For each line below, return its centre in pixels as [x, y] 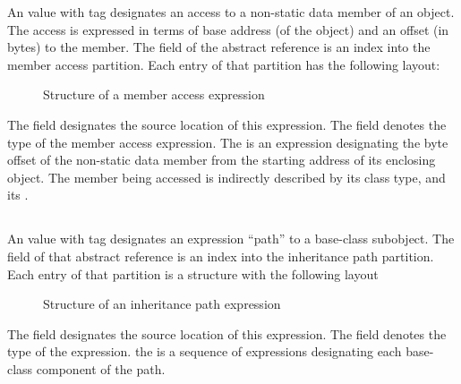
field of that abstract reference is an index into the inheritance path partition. [221, 256]
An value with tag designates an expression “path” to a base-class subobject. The [231, 239]
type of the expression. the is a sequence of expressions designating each [205, 351]
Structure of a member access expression [154, 94]
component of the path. [101, 368]
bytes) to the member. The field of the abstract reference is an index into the [219, 47]
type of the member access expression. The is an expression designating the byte [228, 142]
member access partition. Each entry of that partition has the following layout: [224, 64]
